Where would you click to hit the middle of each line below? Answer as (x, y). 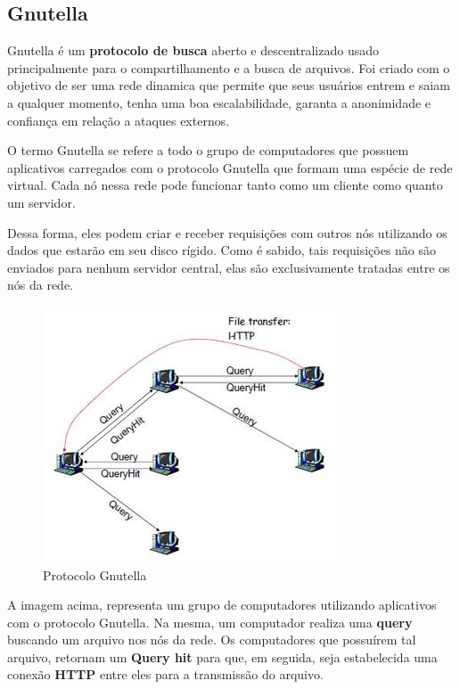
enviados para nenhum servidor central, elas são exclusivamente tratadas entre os (229, 267)
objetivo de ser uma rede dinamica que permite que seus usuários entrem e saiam (229, 85)
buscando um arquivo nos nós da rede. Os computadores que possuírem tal (212, 640)
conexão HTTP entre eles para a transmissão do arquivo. (165, 674)
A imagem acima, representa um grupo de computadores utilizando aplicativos (222, 605)
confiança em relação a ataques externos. (119, 120)
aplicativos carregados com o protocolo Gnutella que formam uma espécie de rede (230, 167)
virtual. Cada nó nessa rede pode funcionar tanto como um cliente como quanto (225, 185)
